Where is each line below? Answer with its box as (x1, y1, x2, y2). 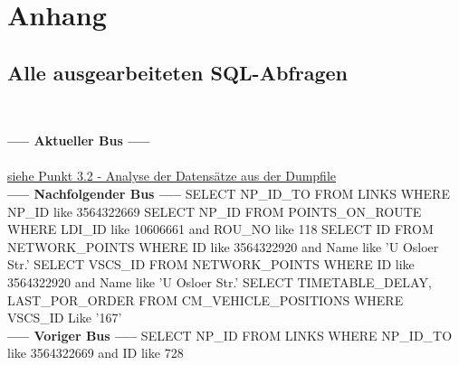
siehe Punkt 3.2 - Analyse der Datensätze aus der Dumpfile (7, 166, 337, 185)
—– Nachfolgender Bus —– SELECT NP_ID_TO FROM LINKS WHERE (7, 183, 450, 202)
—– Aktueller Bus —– (7, 131, 150, 150)
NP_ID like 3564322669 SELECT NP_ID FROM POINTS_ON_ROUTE (7, 201, 422, 220)
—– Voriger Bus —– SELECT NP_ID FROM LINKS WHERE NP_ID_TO (7, 325, 453, 344)
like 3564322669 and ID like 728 (7, 343, 184, 362)
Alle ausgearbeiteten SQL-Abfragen (7, 58, 348, 86)
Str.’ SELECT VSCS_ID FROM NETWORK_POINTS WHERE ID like (7, 255, 415, 274)
